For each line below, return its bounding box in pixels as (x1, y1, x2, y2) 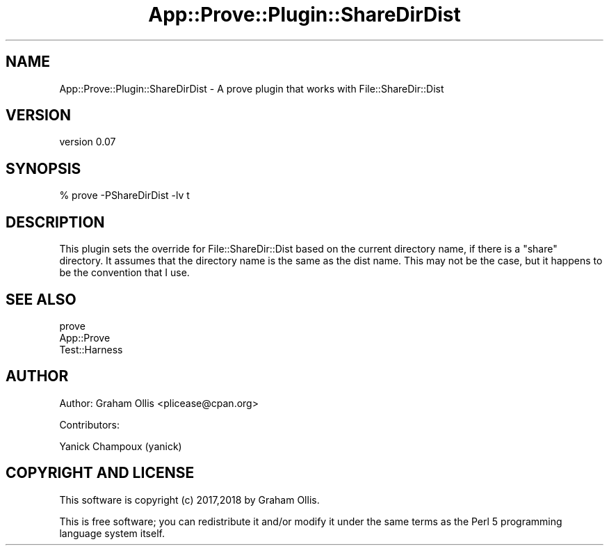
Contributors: (59, 418, 120, 431)
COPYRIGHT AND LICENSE (6, 464, 195, 482)
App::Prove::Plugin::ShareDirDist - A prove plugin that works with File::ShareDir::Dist (59, 82, 444, 95)
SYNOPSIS (6, 159, 81, 177)
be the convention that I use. (59, 266, 190, 279)
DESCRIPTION (6, 213, 105, 231)
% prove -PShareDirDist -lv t (59, 189, 190, 202)
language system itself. (59, 527, 165, 539)
